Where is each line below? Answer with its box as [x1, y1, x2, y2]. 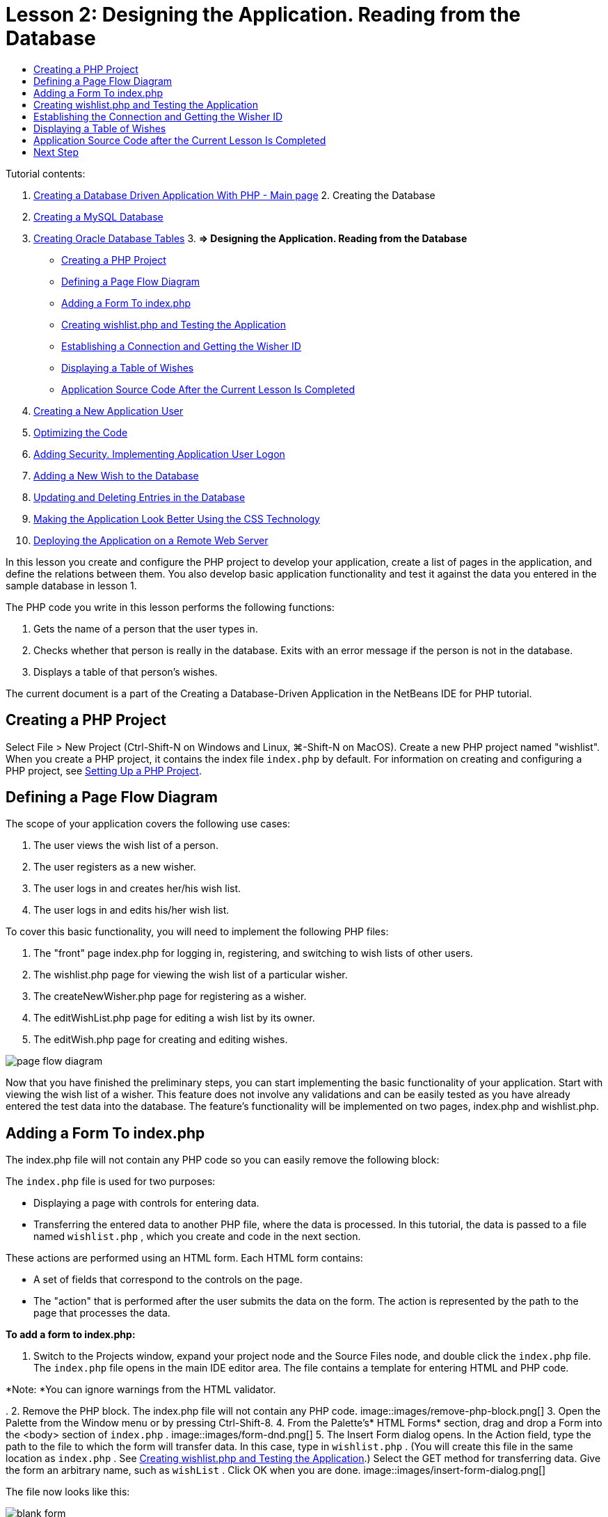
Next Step [33, 145, 79, 158]
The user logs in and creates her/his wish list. [33, 882, 241, 895]
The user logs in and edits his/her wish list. [33, 904, 230, 916]
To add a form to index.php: [6, 1328, 136, 1341]
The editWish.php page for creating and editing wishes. [33, 1033, 288, 1046]
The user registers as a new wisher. [33, 861, 196, 873]
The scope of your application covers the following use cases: [6, 818, 291, 830]
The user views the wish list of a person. [33, 839, 218, 852]
